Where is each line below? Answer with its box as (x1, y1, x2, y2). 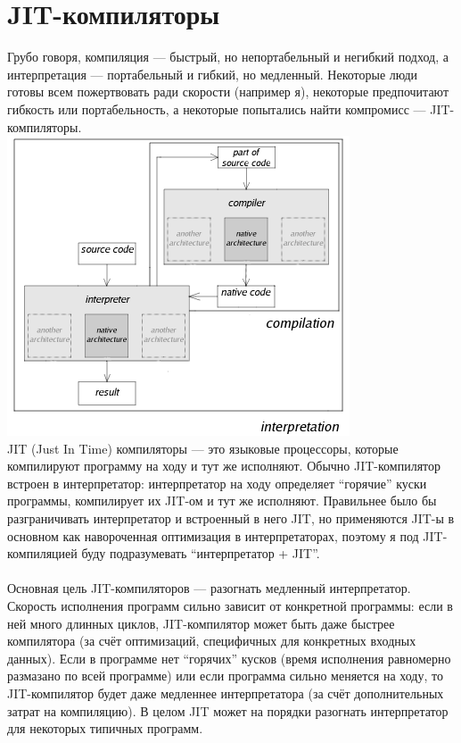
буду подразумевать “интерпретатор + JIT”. (81, 544, 320, 563)
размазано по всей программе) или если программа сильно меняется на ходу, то (7, 666, 443, 685)
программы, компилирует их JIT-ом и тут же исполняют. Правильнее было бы (7, 491, 437, 510)
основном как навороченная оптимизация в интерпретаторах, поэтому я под (7, 526, 419, 545)
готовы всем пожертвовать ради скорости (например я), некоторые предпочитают (7, 82, 449, 101)
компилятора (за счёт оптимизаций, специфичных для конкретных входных (7, 631, 416, 650)
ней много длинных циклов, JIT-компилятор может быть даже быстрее (7, 614, 395, 632)
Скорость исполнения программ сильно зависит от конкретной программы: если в (7, 597, 453, 615)
